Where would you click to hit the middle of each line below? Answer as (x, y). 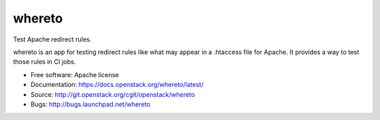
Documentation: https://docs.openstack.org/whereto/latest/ (117, 85)
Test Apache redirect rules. (52, 39)
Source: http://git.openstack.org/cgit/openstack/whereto (113, 94)
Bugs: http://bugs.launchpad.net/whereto (90, 104)
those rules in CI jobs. (45, 62)
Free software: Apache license (75, 74)
